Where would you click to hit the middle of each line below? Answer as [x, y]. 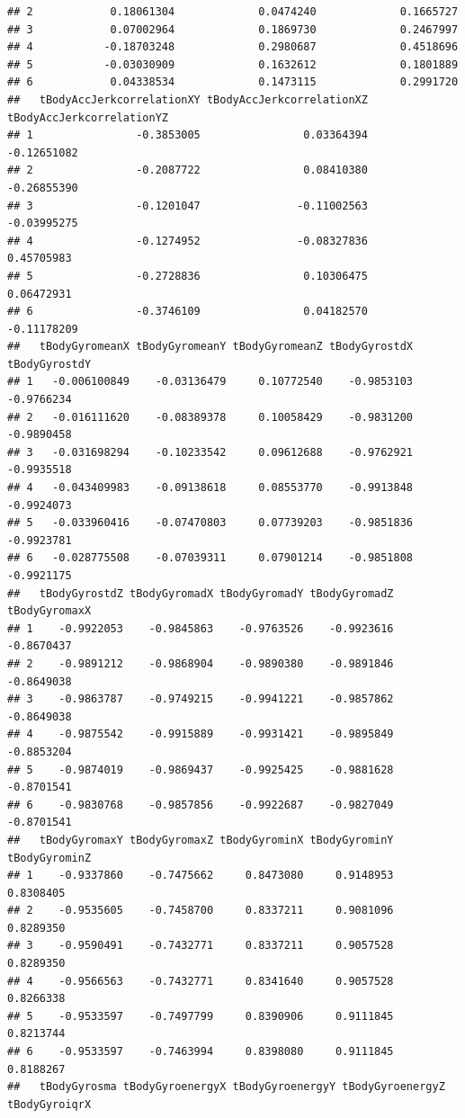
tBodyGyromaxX [49, 611]
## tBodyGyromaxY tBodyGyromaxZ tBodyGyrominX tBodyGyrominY [201, 840]
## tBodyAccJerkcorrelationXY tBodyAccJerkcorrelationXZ [188, 99]
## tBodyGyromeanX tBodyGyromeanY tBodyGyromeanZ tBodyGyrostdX [210, 347]
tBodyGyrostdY [49, 364]
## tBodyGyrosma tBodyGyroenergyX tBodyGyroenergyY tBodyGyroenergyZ [226, 1087]
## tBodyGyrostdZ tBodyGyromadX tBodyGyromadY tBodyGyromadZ [201, 593]
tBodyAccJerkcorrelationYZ [88, 117]
